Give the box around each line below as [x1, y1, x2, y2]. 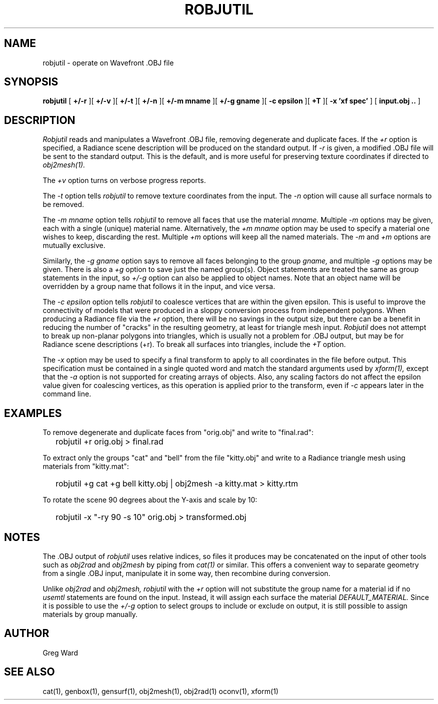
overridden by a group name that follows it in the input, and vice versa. [42, 282, 275, 291]
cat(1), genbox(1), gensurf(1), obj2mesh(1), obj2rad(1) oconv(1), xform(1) [42, 686, 278, 695]
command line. [42, 389, 91, 398]
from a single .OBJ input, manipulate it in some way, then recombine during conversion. [42, 568, 330, 577]
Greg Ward [42, 648, 78, 657]
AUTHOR [4, 627, 49, 640]
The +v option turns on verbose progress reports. [42, 176, 206, 185]
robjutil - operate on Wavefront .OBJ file [42, 58, 174, 67]
